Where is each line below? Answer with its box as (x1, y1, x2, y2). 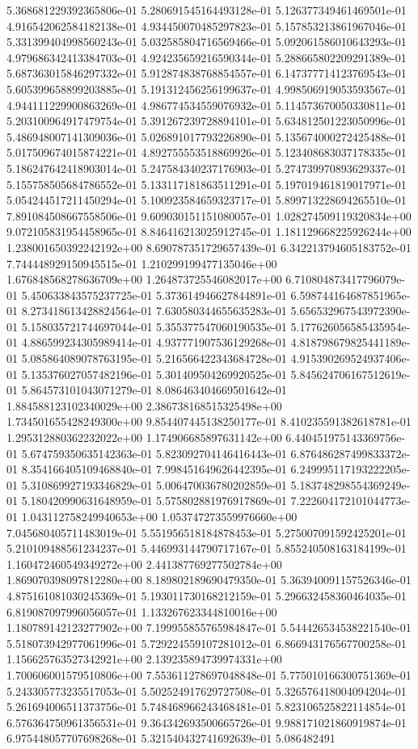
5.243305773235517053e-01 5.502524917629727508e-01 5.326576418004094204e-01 (6, 682, 407, 699)
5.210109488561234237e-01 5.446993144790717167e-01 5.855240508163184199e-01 (6, 540, 407, 557)
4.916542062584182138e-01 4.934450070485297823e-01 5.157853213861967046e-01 (6, 17, 407, 34)
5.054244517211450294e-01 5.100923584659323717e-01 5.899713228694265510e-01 (6, 191, 407, 208)
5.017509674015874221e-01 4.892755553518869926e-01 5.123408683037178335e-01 (6, 144, 407, 161)
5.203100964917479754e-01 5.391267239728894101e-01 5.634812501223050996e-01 (6, 112, 407, 129)
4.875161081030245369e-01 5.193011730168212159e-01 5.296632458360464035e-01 (6, 587, 407, 604)
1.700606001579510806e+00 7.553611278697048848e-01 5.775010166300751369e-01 (6, 666, 412, 683)
